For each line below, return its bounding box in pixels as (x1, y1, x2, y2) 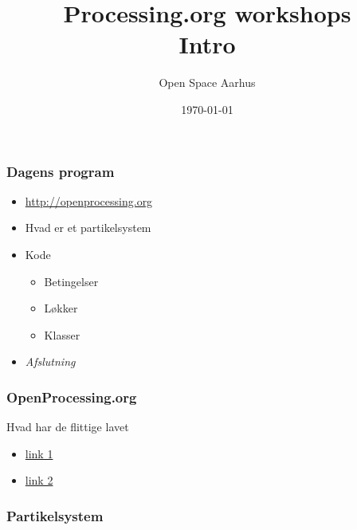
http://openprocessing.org (25, 192, 153, 209)
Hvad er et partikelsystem (25, 219, 151, 236)
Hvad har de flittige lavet (6, 418, 129, 435)
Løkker (44, 300, 78, 316)
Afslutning (25, 353, 76, 370)
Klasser (44, 326, 80, 343)
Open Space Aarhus (159, 74, 256, 91)
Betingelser (44, 273, 99, 289)
